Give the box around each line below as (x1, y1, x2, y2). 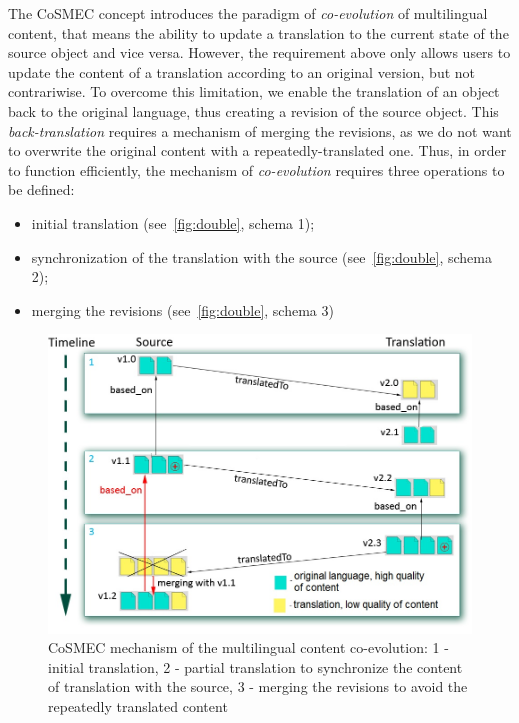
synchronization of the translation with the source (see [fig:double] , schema (31, 246, 492, 267)
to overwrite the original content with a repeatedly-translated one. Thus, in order (8, 140, 507, 161)
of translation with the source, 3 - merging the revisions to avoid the (48, 676, 468, 697)
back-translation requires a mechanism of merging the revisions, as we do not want (8, 120, 512, 141)
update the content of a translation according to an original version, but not (8, 61, 476, 82)
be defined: (8, 179, 75, 200)
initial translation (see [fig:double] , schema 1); (31, 212, 315, 233)
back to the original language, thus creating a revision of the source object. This (8, 100, 499, 121)
